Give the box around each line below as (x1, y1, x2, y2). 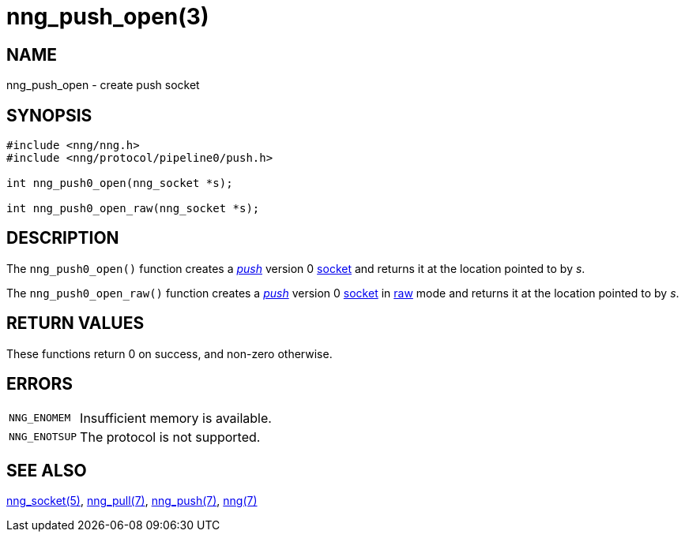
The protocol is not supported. (80, 428, 261, 445)
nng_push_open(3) (6, 3, 209, 30)
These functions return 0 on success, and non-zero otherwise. (6, 346, 333, 361)
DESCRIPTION (6, 228, 119, 248)
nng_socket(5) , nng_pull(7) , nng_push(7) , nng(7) (6, 494, 258, 508)
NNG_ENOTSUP (9, 431, 77, 443)
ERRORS (6, 374, 73, 394)
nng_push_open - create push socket (6, 78, 200, 92)
